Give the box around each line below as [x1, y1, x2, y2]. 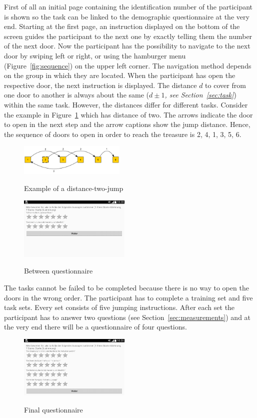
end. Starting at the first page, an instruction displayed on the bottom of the [4, 21, 240, 31]
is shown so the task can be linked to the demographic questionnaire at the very [4, 11, 249, 21]
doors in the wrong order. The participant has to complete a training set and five [4, 292, 253, 302]
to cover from [205, 79, 246, 90]
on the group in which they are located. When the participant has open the [4, 70, 235, 80]
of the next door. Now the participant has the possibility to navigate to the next [4, 40, 250, 51]
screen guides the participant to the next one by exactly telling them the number [4, 30, 252, 41]
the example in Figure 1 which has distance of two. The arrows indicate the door [4, 109, 253, 119]
